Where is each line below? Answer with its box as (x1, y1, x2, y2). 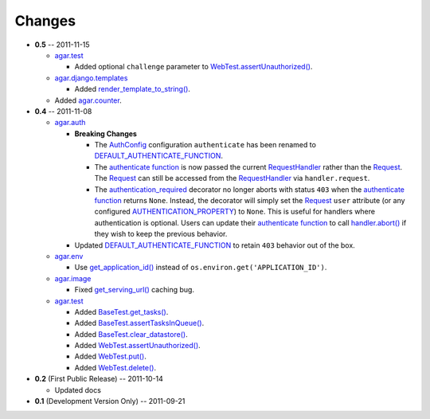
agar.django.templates (54, 72, 128, 83)
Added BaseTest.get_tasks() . (74, 307, 169, 316)
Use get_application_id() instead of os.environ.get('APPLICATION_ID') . (74, 263, 327, 272)
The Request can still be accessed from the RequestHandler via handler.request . (94, 174, 370, 183)
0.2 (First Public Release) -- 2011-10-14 (34, 374, 163, 384)
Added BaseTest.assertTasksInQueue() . (74, 319, 205, 328)
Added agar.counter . (54, 96, 123, 105)
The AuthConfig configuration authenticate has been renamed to (94, 140, 316, 150)
